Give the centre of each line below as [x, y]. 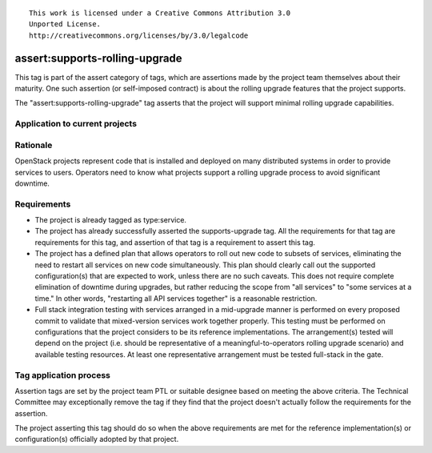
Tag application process [63, 375]
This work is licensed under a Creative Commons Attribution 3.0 [160, 13]
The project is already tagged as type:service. [111, 220]
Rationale [34, 145]
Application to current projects [76, 124]
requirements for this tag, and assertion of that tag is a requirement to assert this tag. [175, 242]
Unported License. [65, 24]
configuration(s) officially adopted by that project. [97, 439]
